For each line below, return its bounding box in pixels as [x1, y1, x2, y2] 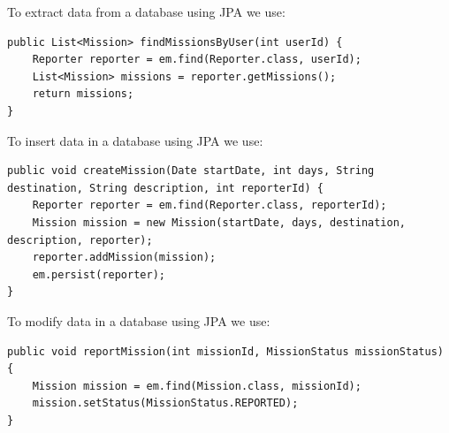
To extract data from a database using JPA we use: [7, 3, 285, 20]
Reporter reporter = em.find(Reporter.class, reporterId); [32, 199, 387, 212]
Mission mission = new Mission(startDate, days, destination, [32, 216, 407, 229]
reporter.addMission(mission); [32, 251, 217, 264]
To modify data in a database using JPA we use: [7, 311, 270, 330]
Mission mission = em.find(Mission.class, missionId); [32, 379, 361, 392]
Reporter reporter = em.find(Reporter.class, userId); [32, 53, 361, 66]
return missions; [32, 87, 134, 101]
